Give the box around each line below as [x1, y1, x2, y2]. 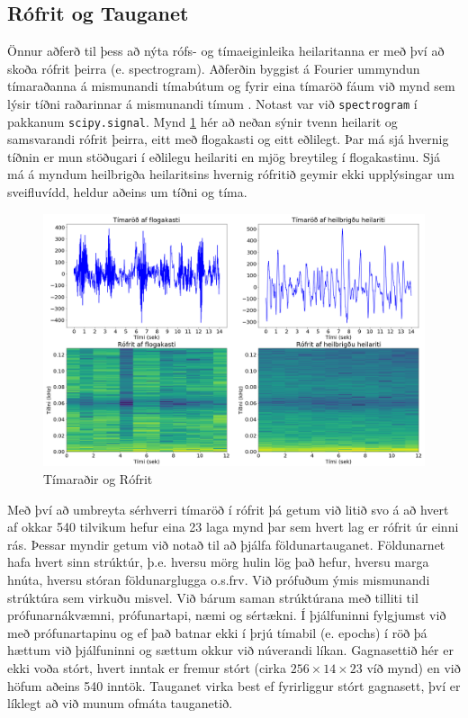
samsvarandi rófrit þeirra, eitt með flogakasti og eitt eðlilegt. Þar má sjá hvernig [7, 130, 449, 148]
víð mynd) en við [366, 658, 461, 677]
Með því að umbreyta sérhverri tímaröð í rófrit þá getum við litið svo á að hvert [7, 499, 449, 518]
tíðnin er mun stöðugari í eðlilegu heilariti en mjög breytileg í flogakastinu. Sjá [7, 147, 441, 166]
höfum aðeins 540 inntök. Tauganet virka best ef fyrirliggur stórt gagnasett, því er [7, 676, 461, 695]
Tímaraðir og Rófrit [43, 470, 153, 488]
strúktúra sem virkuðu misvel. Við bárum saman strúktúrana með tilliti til [7, 588, 418, 606]
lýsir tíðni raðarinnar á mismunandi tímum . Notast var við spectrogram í [7, 94, 418, 112]
